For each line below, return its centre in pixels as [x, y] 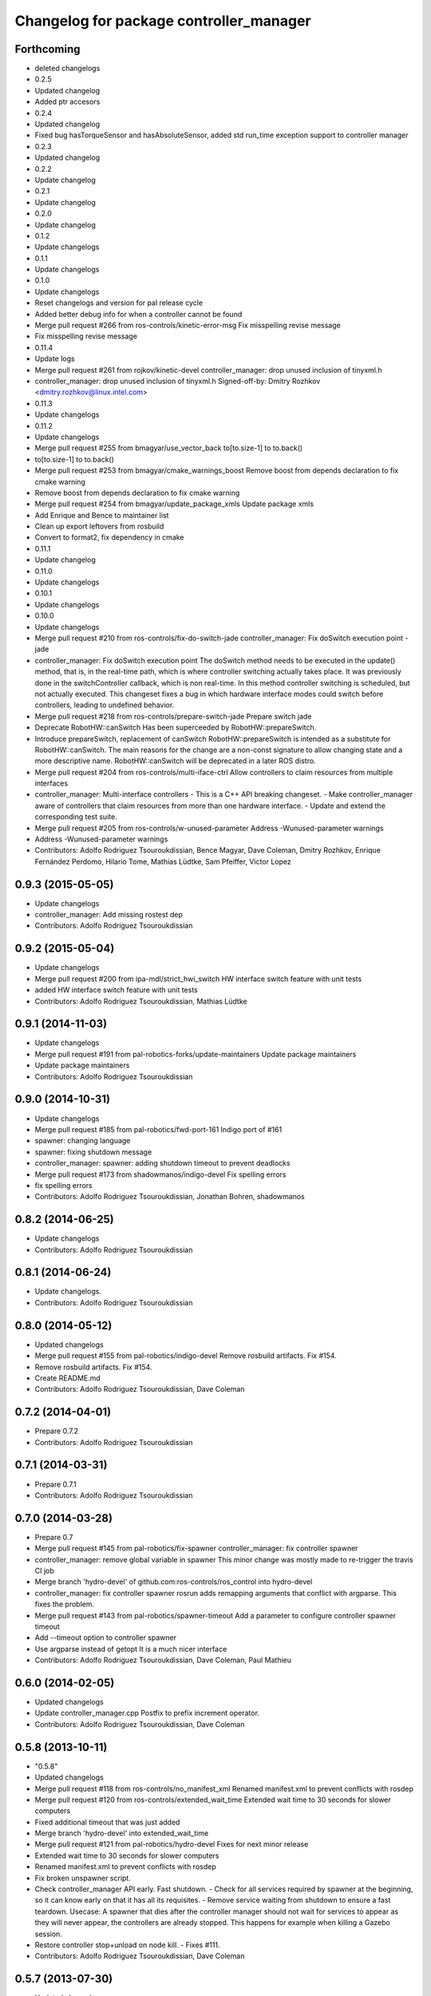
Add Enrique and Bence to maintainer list [102, 515]
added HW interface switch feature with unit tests [117, 990]
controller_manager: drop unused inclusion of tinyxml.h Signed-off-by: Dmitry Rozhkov [178, 381]
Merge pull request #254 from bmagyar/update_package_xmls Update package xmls [174, 504]
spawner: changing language [83, 1141]
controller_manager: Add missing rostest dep [109, 915]
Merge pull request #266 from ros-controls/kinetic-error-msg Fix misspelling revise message [188, 325]
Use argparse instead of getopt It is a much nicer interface [131, 1649]
